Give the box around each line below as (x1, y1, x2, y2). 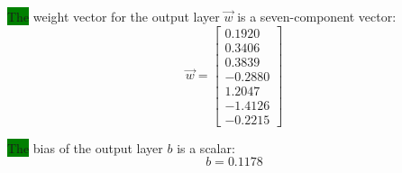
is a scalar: (177, 138, 235, 157)
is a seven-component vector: (237, 7, 397, 25)
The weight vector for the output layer (7, 7, 220, 25)
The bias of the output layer (7, 138, 163, 157)
